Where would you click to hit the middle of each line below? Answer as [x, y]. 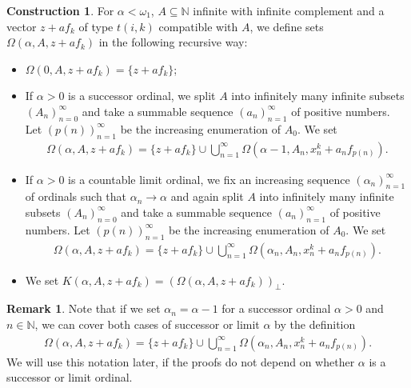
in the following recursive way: [173, 42]
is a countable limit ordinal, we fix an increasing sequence [209, 179]
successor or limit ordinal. [70, 377]
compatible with [198, 26]
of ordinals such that [76, 196]
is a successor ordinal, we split [142, 96]
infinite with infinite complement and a [289, 10]
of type [96, 26]
